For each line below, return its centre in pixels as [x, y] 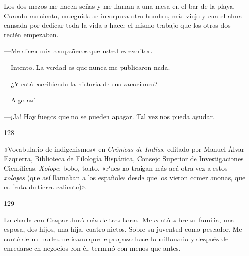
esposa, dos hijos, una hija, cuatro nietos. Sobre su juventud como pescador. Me [123, 229]
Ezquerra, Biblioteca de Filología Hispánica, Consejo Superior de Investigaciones [124, 158]
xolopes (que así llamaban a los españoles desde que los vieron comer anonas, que [125, 177]
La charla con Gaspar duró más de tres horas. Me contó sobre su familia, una [119, 219]
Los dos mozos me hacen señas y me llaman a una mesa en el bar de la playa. [120, 6]
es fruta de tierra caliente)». [45, 187]
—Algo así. [20, 100]
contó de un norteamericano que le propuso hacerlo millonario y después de [116, 238]
